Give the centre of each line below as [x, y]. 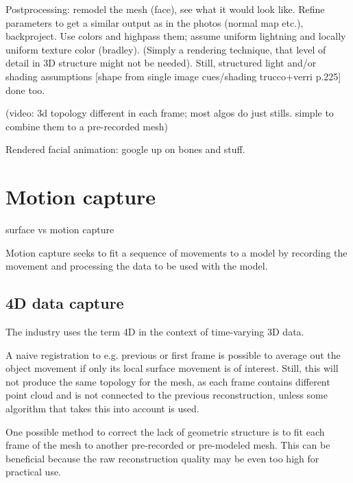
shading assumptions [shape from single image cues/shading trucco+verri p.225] [173, 76]
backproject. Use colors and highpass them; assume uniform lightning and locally [176, 36]
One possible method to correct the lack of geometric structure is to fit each [165, 431]
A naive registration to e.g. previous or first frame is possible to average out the [173, 354]
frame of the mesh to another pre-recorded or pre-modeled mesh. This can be [168, 445]
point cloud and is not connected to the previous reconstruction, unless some [167, 395]
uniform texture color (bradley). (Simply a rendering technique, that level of [166, 49]
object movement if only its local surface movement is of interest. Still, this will [172, 368]
